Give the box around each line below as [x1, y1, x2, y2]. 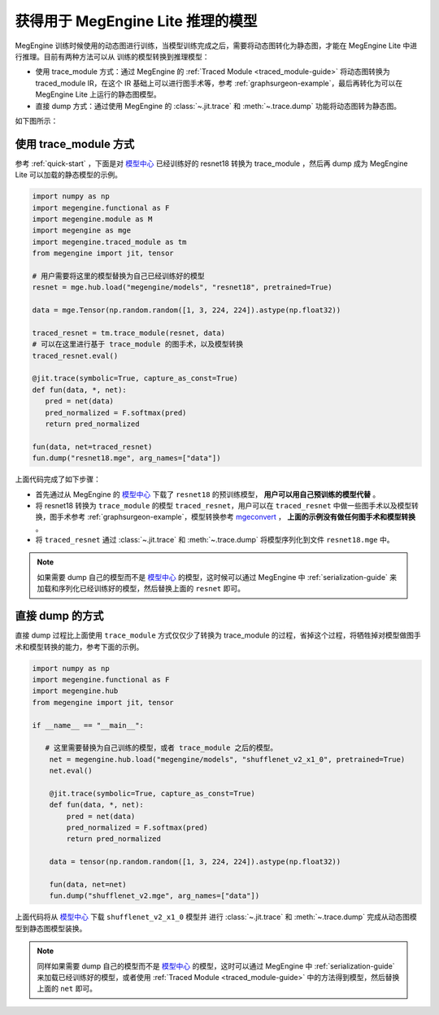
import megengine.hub [32, 686, 119, 695]
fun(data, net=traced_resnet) [32, 442, 153, 451]
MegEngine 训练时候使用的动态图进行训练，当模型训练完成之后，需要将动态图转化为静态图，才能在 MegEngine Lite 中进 [15, 41, 418, 50]
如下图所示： [15, 115, 59, 125]
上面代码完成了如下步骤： [15, 474, 101, 484]
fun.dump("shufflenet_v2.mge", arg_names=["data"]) [49, 891, 260, 900]
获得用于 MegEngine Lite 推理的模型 [15, 12, 258, 30]
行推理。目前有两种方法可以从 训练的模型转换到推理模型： [15, 51, 210, 61]
